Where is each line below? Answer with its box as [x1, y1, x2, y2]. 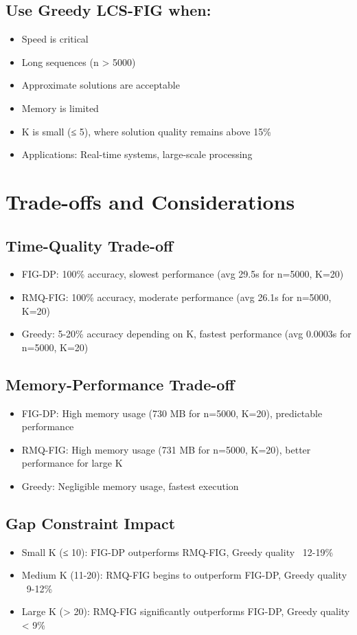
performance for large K [21, 456, 123, 470]
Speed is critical [21, 32, 89, 46]
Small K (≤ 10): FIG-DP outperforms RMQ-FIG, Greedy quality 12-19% [21, 544, 334, 559]
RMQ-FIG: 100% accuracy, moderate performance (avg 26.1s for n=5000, [21, 289, 332, 304]
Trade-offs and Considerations [5, 187, 295, 215]
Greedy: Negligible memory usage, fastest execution [21, 478, 239, 493]
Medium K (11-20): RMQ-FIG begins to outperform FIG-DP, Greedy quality [21, 568, 347, 582]
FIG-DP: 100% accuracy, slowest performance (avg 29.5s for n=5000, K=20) [21, 267, 344, 281]
